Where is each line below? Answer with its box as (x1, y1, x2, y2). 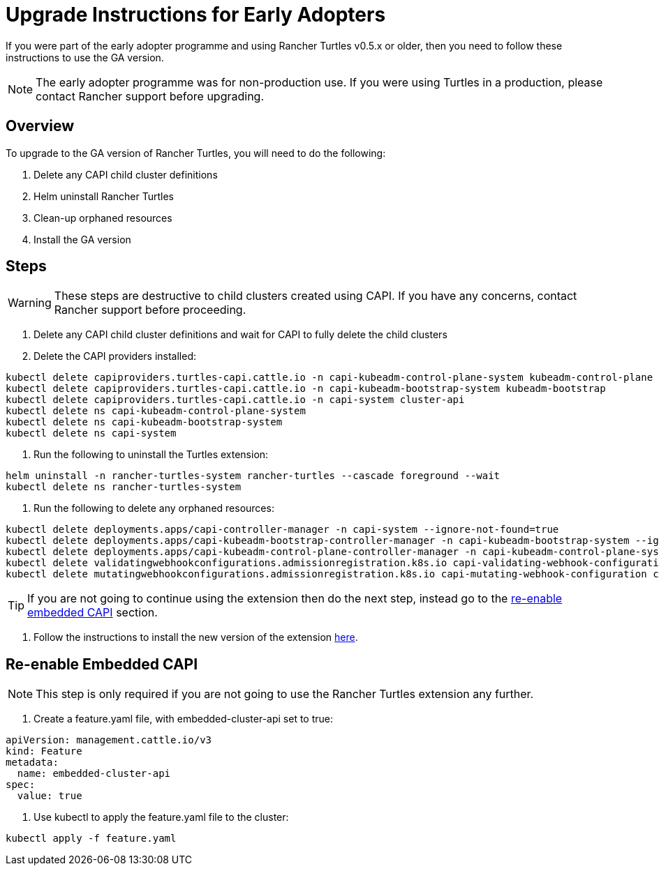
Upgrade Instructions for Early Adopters (6, 3, 386, 26)
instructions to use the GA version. (6, 51, 164, 63)
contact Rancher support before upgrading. (36, 89, 265, 103)
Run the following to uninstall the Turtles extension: (34, 448, 269, 461)
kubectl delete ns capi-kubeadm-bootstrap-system (6, 416, 283, 428)
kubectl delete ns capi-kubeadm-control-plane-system (6, 405, 306, 417)
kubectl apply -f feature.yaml (6, 833, 177, 845)
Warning (8, 296, 52, 310)
